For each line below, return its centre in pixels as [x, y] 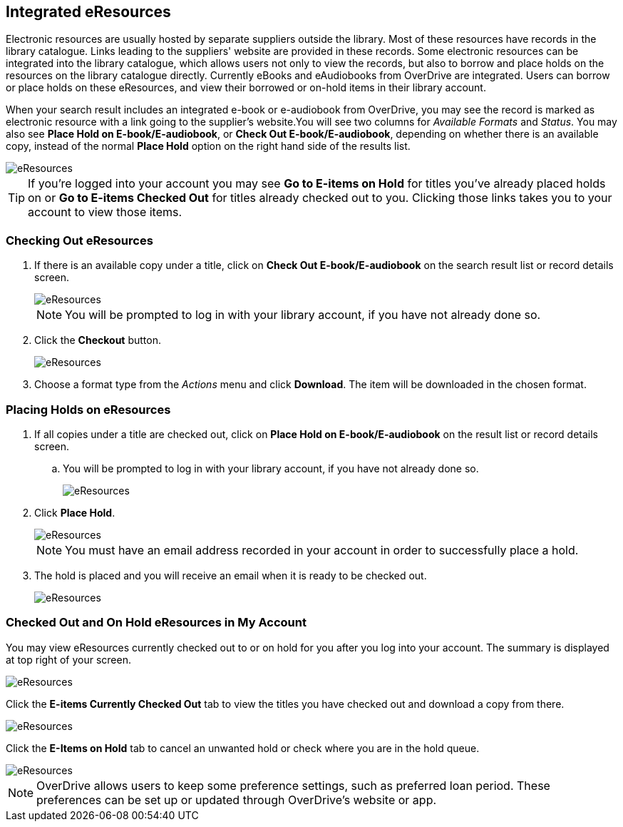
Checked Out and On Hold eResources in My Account [156, 623]
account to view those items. [105, 212]
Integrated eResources [88, 12]
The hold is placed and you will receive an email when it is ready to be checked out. [231, 575]
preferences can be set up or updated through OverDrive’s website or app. [237, 800]
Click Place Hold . [75, 512]
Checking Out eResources [79, 240]
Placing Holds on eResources [88, 409]
